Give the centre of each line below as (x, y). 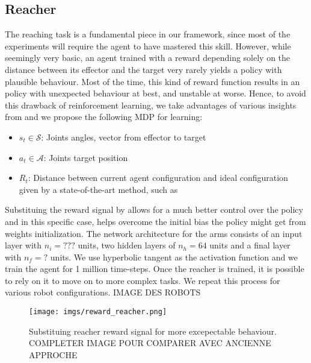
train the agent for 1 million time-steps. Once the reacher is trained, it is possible (155, 269)
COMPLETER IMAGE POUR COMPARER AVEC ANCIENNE (150, 343)
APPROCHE (53, 354)
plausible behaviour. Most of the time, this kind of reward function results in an (152, 81)
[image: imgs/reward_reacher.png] (98, 312)
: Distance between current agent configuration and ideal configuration (158, 178)
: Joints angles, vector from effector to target (124, 137)
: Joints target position (86, 157)
